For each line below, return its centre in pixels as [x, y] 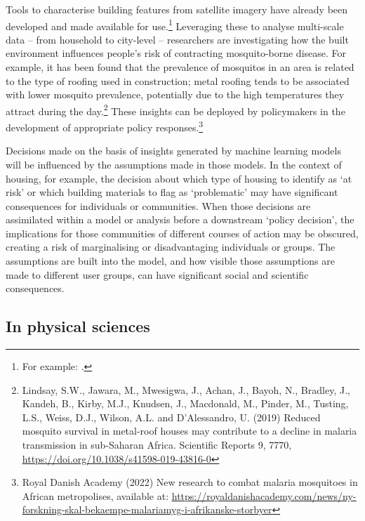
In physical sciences [78, 326]
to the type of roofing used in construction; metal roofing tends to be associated [178, 80]
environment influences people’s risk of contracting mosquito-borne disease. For [176, 53]
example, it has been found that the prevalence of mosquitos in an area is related [180, 67]
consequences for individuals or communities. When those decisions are [158, 205]
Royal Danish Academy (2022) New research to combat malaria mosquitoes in [190, 482]
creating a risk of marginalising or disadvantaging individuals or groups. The [171, 247]
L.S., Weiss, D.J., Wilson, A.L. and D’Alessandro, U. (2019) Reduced [171, 417]
